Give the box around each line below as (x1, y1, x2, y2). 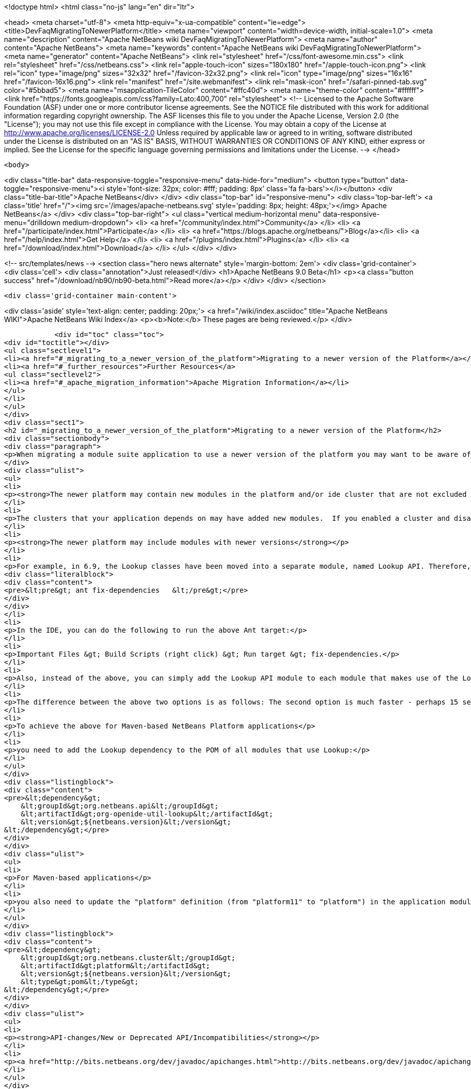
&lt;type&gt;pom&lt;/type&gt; (20, 978, 139, 986)
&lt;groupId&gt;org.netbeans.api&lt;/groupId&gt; (20, 802, 219, 810)
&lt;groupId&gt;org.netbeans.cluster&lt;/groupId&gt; (20, 954, 235, 962)
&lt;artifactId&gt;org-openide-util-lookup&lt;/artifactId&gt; (20, 810, 273, 818)
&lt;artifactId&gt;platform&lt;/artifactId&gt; (20, 962, 211, 970)
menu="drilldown (4, 218, 61, 227)
